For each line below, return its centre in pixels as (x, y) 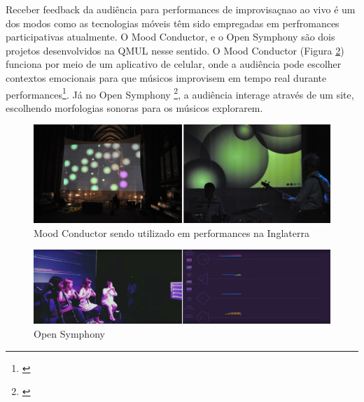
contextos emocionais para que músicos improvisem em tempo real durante (166, 77)
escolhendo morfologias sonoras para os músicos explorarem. (134, 107)
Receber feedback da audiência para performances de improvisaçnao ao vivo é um (181, 9)
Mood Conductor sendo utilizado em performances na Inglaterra (171, 232)
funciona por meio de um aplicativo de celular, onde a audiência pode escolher (174, 64)
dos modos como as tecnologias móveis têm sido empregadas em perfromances (173, 23)
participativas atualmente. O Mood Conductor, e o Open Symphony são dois (170, 37)
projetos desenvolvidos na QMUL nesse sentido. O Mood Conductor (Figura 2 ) (175, 50)
